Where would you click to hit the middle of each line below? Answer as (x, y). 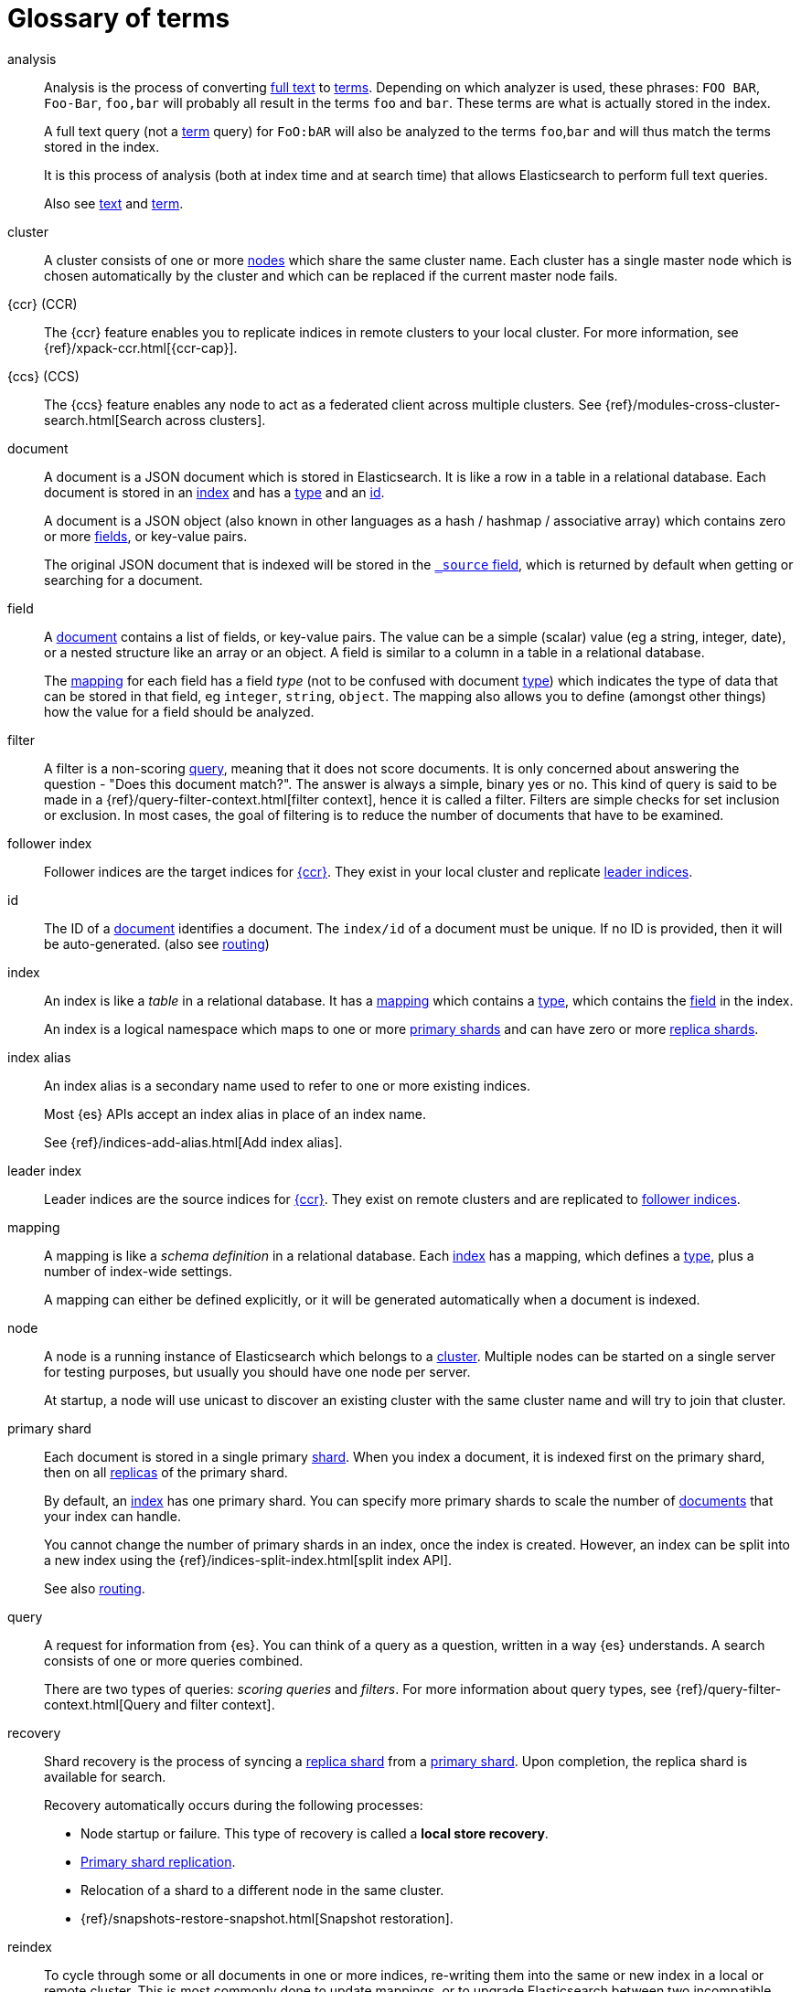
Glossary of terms (119, 18)
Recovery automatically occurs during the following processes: (234, 1805)
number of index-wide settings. (139, 1271)
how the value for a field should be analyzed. (179, 711)
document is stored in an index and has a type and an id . (214, 492)
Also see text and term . (114, 203)
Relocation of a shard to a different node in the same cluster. (262, 1890)
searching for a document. (123, 580)
